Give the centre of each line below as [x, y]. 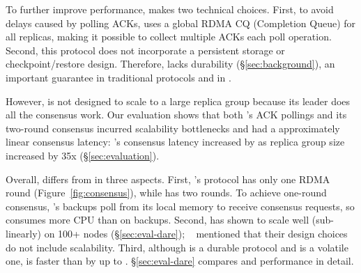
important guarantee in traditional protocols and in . [118, 77]
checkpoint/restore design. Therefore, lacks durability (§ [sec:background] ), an [170, 64]
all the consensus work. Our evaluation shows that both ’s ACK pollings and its [176, 115]
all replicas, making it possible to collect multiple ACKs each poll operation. [169, 37]
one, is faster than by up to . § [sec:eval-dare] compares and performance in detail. [180, 261]
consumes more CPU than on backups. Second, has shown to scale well [158, 220]
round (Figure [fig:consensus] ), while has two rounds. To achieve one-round [166, 193]
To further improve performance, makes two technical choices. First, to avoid [170, 9]
